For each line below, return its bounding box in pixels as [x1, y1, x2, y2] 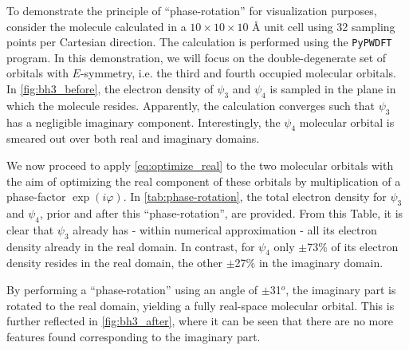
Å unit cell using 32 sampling [252, 18, 395, 34]
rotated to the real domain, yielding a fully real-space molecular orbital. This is [6, 297, 395, 313]
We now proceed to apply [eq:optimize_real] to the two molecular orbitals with [6, 157, 394, 174]
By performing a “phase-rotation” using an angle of [6, 281, 258, 297]
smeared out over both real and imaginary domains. [6, 130, 260, 147]
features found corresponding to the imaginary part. [6, 328, 261, 344]
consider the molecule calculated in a [6, 18, 187, 34]
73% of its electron [307, 238, 399, 254]
